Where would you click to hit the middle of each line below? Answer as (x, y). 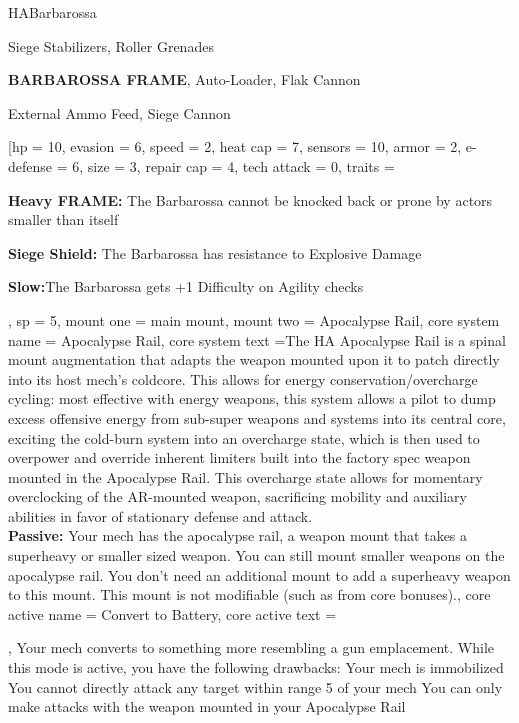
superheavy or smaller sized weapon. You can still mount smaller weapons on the (256, 555)
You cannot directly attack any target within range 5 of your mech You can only (255, 686)
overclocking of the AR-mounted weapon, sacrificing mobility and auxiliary (237, 496)
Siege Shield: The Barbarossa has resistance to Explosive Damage (215, 252)
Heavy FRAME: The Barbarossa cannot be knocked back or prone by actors (250, 199)
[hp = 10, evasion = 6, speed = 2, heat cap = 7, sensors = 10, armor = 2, (235, 146)
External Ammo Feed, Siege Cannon (119, 112)
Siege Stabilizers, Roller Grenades (111, 45)
